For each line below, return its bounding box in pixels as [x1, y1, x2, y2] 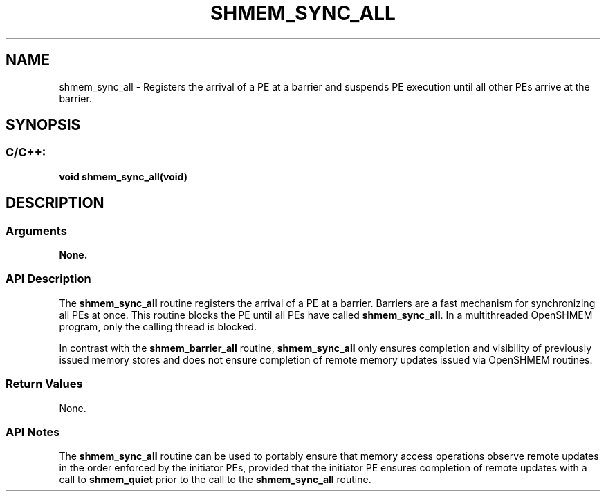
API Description [6, 272, 91, 286]
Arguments [6, 223, 67, 238]
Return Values [6, 377, 83, 391]
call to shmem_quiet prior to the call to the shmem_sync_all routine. [59, 473, 371, 486]
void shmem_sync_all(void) [59, 170, 187, 182]
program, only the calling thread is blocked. [59, 320, 257, 332]
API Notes [6, 424, 60, 439]
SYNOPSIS [6, 116, 81, 134]
